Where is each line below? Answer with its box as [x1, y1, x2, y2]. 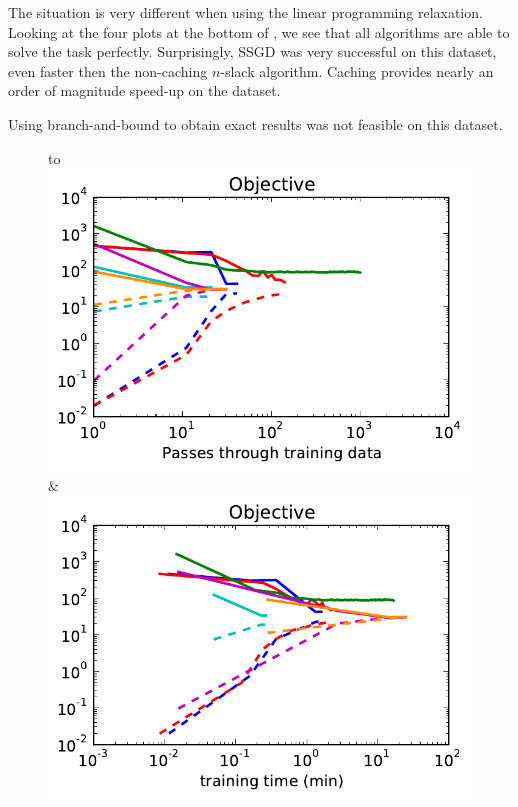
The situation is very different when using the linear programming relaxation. [8, 2, 483, 22]
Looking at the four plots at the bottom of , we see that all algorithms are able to [8, 21, 510, 42]
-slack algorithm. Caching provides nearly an [220, 60, 494, 81]
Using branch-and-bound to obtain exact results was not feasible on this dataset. [8, 113, 503, 134]
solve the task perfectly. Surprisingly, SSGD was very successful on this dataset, [8, 41, 497, 62]
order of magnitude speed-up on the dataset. [8, 80, 281, 101]
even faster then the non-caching [8, 60, 208, 81]
